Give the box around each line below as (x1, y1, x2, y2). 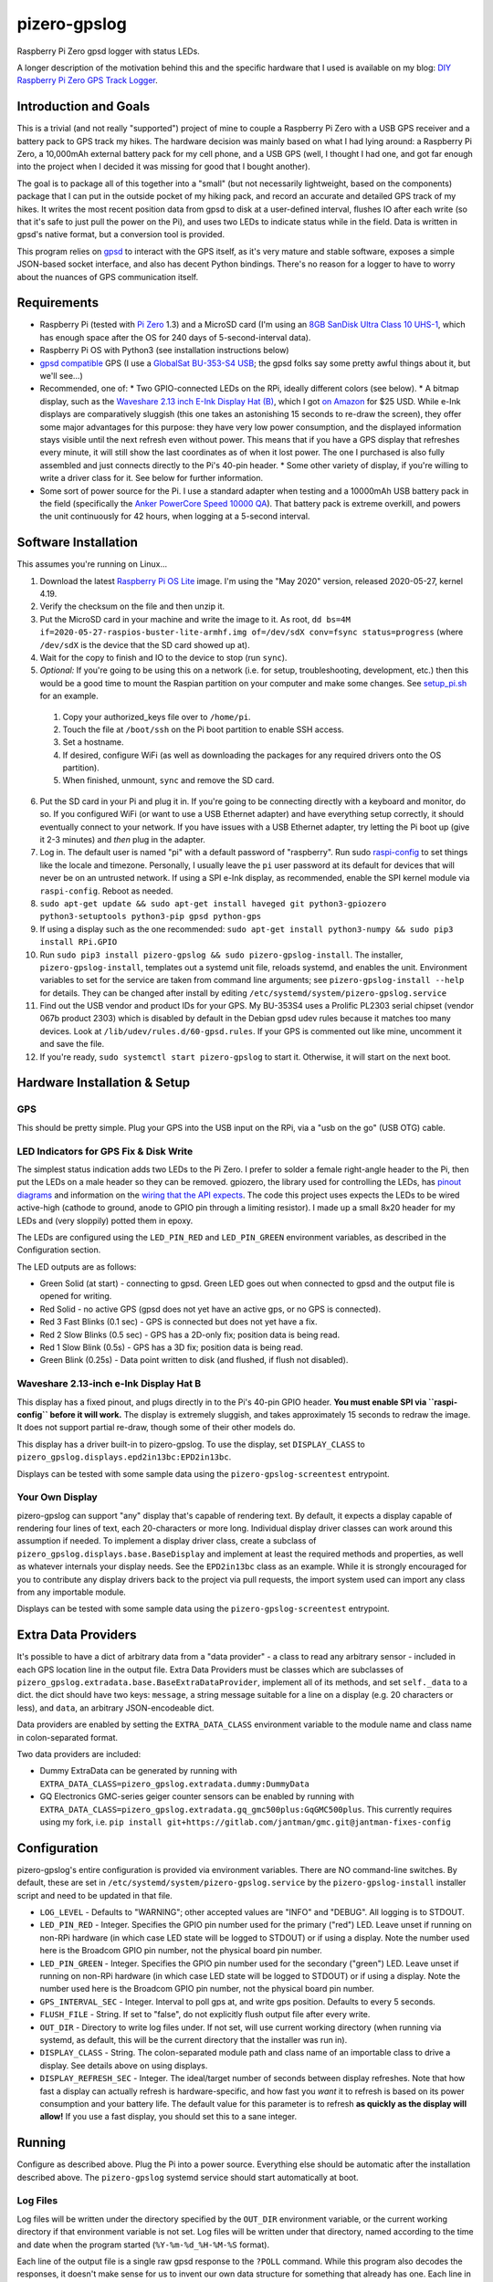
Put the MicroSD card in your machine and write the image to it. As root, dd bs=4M (39, 613, 351, 624)
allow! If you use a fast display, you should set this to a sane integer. (39, 2111, 297, 2122)
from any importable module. (16, 1586, 127, 1597)
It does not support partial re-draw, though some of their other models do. (16, 1422, 296, 1433)
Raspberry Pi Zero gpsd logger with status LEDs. (16, 46, 200, 57)
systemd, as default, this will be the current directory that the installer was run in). (39, 2034, 348, 2045)
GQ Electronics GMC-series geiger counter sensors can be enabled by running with (39, 1791, 355, 1802)
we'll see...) (39, 371, 83, 381)
